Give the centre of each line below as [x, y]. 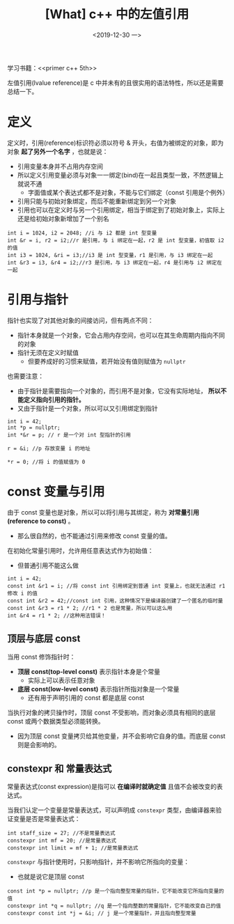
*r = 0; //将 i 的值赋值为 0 [46, 462]
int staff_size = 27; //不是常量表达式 [61, 833]
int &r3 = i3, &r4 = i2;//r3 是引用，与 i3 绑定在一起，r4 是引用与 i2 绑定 [112, 263]
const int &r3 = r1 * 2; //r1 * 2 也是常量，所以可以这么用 [90, 608]
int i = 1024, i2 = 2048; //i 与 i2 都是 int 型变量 [82, 233]
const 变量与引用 [56, 492]
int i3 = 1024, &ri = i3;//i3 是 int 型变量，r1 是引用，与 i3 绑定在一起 [110, 255]
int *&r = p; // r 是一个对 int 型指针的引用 [69, 435]
